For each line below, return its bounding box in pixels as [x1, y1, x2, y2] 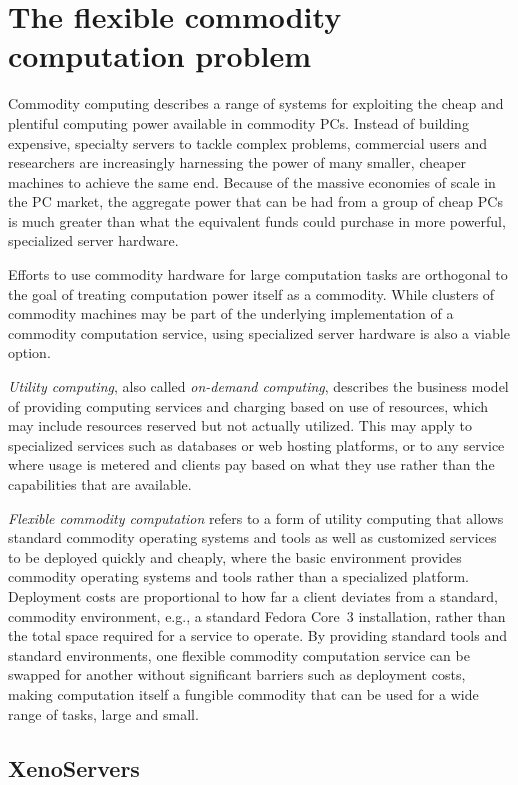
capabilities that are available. [8, 474, 192, 494]
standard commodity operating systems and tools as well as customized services [8, 527, 497, 548]
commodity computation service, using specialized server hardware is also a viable [8, 322, 510, 343]
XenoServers [8, 752, 140, 783]
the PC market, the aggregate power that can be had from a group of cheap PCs [8, 191, 503, 212]
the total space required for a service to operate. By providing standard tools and [8, 625, 507, 646]
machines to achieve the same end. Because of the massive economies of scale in [8, 171, 496, 192]
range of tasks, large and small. [8, 703, 199, 724]
